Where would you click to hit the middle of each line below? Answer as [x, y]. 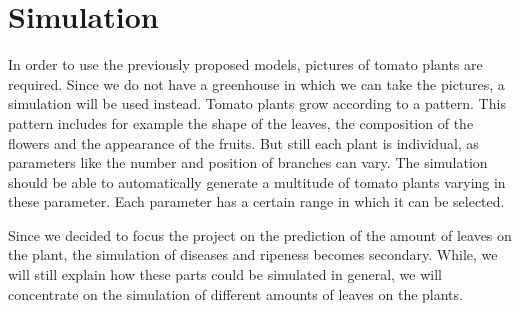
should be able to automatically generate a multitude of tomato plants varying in [257, 181]
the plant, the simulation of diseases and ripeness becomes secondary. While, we [253, 254]
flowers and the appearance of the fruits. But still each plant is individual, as [243, 142]
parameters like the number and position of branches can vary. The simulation [248, 162]
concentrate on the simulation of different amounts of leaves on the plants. [235, 293]
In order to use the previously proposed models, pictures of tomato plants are [245, 64]
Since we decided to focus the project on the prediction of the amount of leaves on [260, 234]
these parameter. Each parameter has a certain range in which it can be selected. [256, 201]
